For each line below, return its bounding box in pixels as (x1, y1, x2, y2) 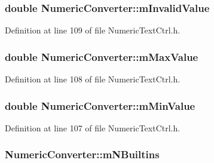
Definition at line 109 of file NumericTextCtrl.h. (5, 24, 181, 36)
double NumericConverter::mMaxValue (5, 49, 198, 64)
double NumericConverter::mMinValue (5, 98, 195, 113)
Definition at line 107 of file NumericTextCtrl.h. (5, 121, 181, 134)
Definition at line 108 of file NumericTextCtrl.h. (5, 73, 181, 85)
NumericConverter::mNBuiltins (5, 147, 160, 162)
